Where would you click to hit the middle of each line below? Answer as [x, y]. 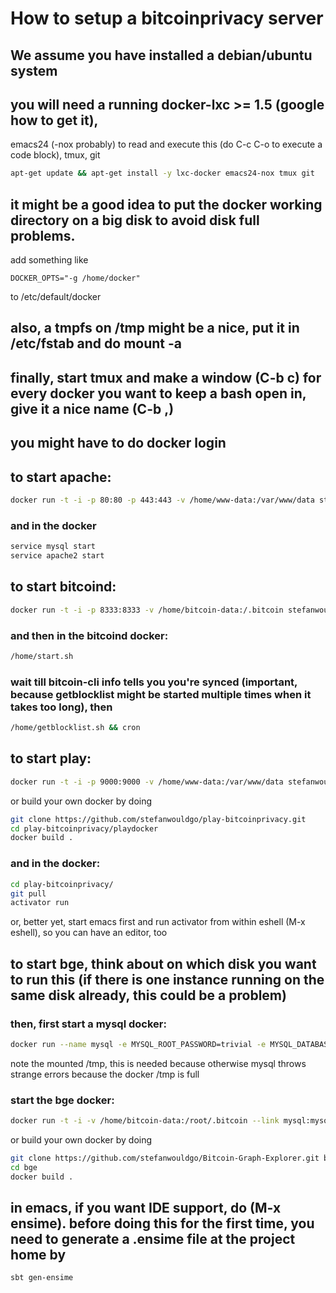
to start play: [51, 758]
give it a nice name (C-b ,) [92, 408]
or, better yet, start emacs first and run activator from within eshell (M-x [158, 922]
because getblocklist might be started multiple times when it [161, 694]
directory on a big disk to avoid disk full [135, 220]
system [34, 70]
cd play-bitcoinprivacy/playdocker [84, 828]
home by [38, 1255]
